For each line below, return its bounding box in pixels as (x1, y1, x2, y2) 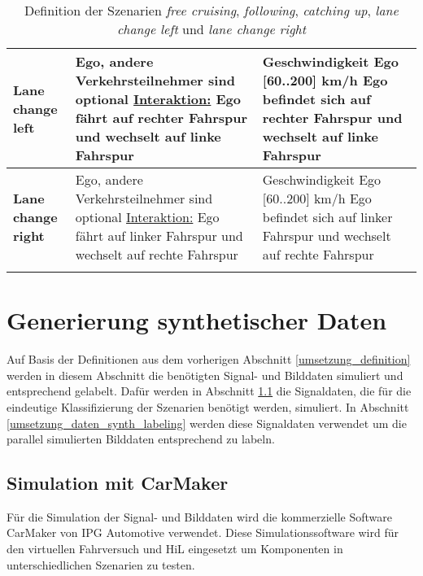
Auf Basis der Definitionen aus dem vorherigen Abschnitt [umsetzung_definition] (7, 351, 411, 368)
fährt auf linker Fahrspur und (75, 226, 243, 245)
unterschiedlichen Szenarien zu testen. (7, 556, 195, 573)
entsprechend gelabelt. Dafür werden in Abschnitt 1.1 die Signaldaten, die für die (7, 382, 412, 399)
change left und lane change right (116, 20, 307, 38)
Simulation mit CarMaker (7, 470, 229, 495)
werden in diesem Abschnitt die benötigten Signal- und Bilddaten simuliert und (7, 366, 403, 383)
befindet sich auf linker (262, 207, 393, 226)
